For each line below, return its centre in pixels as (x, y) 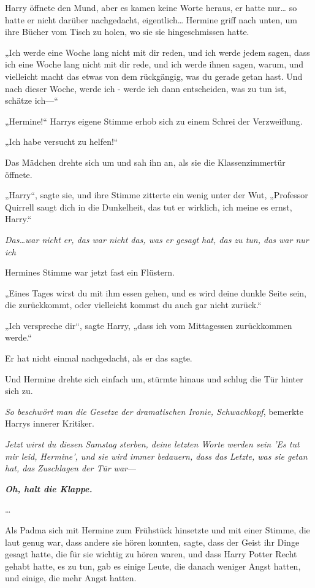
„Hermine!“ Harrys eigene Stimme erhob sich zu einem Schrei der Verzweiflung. (154, 121)
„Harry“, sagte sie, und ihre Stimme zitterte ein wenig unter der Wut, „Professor (157, 195)
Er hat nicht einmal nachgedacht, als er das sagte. (99, 358)
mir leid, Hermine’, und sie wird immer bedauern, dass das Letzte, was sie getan (156, 456)
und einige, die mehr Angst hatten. (71, 578)
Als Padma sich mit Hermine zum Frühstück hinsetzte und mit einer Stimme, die (157, 530)
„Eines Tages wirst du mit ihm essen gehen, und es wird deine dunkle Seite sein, (156, 292)
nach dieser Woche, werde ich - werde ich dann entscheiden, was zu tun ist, (146, 88)
